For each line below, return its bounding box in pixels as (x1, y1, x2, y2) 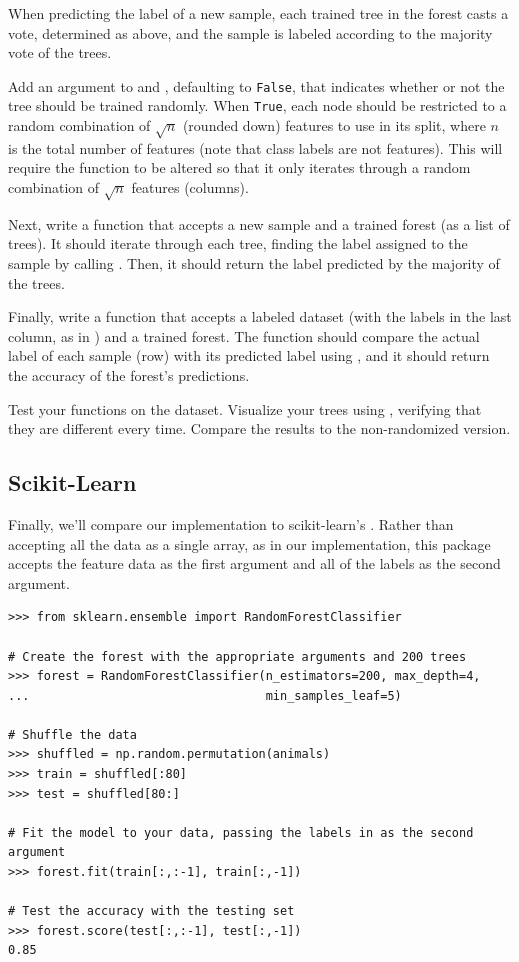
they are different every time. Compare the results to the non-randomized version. (8, 418, 511, 439)
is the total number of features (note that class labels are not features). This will (8, 137, 503, 158)
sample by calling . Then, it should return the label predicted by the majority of (8, 253, 500, 273)
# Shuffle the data (8, 727, 137, 742)
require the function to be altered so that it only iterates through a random (8, 157, 471, 178)
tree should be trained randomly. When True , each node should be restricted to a (8, 95, 507, 116)
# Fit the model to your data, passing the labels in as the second (8, 825, 474, 840)
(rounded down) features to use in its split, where (182, 115, 486, 136)
